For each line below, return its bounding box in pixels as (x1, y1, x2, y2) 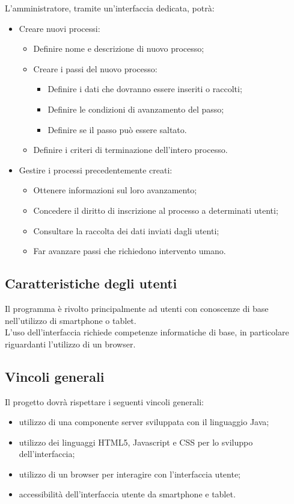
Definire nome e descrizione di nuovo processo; (33, 42, 204, 55)
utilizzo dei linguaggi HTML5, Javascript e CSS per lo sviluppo (19, 435, 253, 448)
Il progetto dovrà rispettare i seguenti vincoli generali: (5, 395, 204, 408)
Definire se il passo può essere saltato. (47, 123, 187, 135)
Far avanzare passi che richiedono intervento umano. (33, 244, 226, 257)
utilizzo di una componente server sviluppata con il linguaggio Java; (19, 415, 269, 428)
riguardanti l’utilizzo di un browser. (5, 337, 136, 350)
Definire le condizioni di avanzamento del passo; (47, 102, 224, 115)
